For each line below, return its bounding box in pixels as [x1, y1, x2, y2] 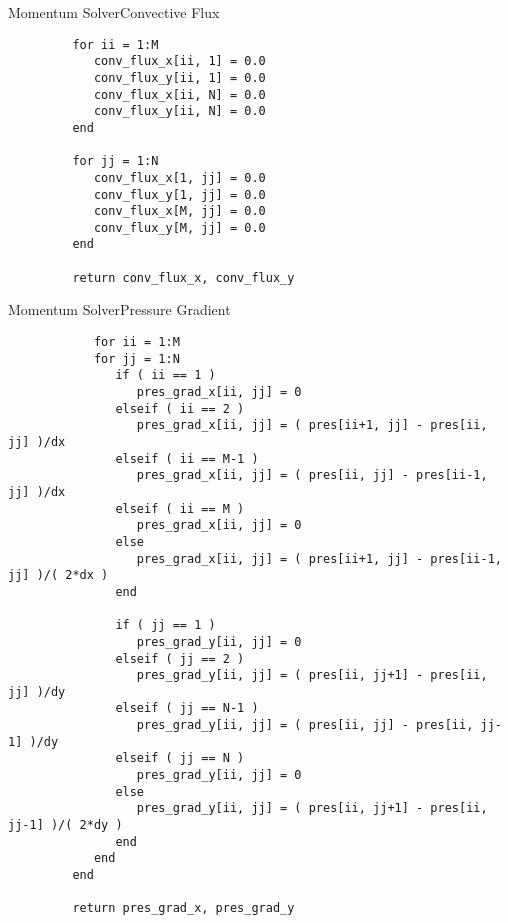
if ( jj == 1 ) [115, 618, 216, 633]
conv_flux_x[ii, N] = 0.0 [93, 87, 266, 102]
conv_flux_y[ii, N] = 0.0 [93, 104, 266, 119]
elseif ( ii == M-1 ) [115, 451, 259, 466]
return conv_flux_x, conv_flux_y [72, 270, 295, 285]
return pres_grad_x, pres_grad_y [72, 901, 295, 916]
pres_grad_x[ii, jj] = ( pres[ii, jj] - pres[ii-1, [136, 468, 488, 483]
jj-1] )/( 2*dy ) [8, 818, 123, 833]
